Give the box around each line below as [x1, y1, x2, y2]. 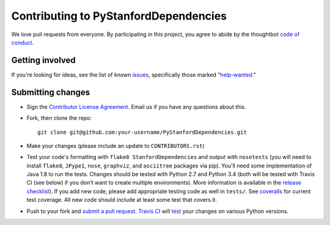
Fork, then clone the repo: [26, 114, 92, 122]
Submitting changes [11, 87, 90, 97]
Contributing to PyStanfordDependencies [11, 9, 227, 23]
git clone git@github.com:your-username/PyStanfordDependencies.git [37, 128, 247, 136]
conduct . [11, 39, 34, 46]
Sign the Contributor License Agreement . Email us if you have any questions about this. [26, 103, 246, 110]
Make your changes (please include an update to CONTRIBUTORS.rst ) [26, 142, 205, 149]
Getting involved [11, 55, 76, 65]
